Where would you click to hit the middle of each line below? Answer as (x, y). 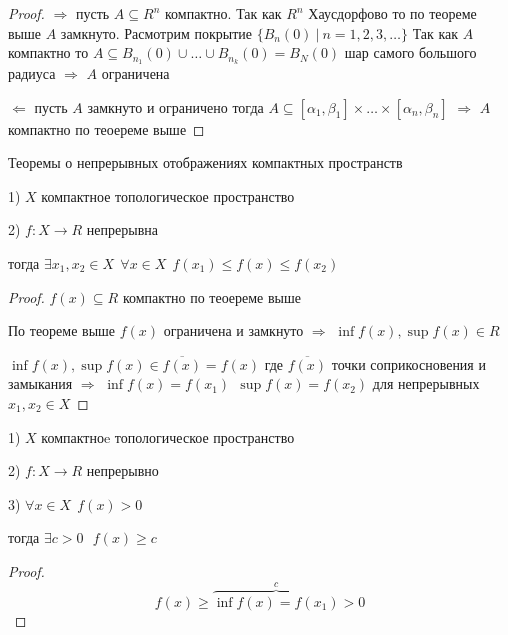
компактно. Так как (223, 13)
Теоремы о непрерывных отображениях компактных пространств (205, 162)
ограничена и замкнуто (233, 330)
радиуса (32, 73)
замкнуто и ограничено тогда (175, 106)
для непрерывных (426, 383)
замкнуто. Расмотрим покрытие (156, 32)
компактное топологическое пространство (168, 195)
